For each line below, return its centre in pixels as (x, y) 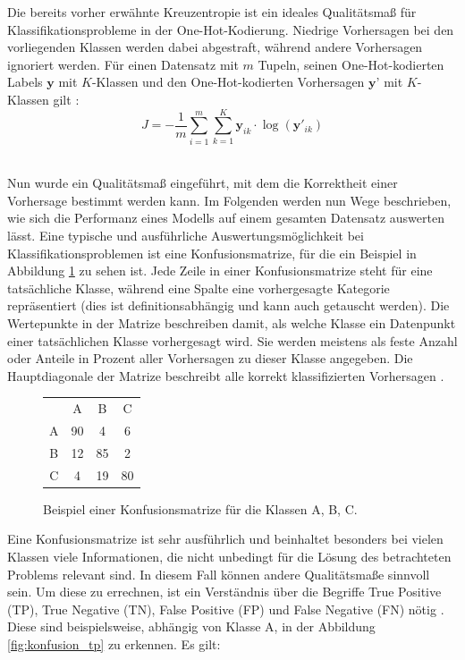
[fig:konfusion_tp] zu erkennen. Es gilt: (114, 643)
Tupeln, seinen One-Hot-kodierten (351, 64)
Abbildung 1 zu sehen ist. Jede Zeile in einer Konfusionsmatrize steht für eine (220, 271)
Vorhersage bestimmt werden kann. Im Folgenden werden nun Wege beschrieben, (229, 200)
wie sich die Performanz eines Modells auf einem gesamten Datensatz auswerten (226, 218)
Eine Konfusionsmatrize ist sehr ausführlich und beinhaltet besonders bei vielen (225, 539)
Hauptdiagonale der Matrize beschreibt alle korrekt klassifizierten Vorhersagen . (226, 375)
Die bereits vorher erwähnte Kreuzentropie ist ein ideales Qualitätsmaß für (212, 12)
